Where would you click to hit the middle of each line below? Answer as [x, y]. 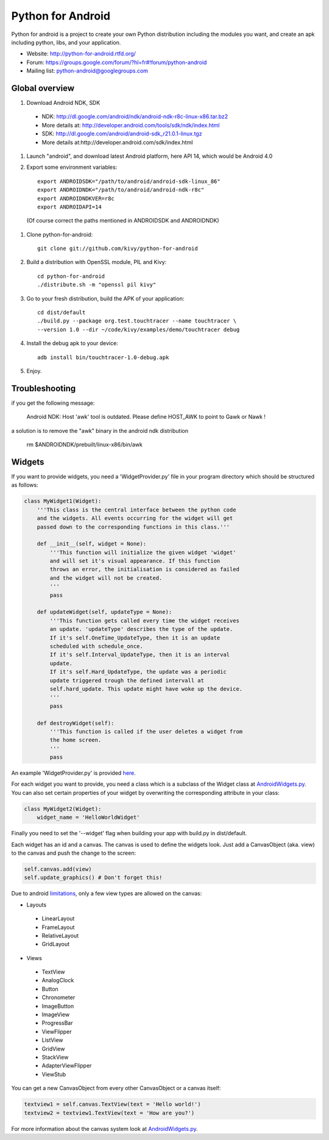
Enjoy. [34, 371]
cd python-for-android [71, 276]
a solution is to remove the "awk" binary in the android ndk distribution [100, 430]
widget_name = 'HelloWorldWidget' [88, 818]
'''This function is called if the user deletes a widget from [146, 731]
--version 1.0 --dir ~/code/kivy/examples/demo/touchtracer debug [139, 330]
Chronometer [58, 997]
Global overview [43, 88]
